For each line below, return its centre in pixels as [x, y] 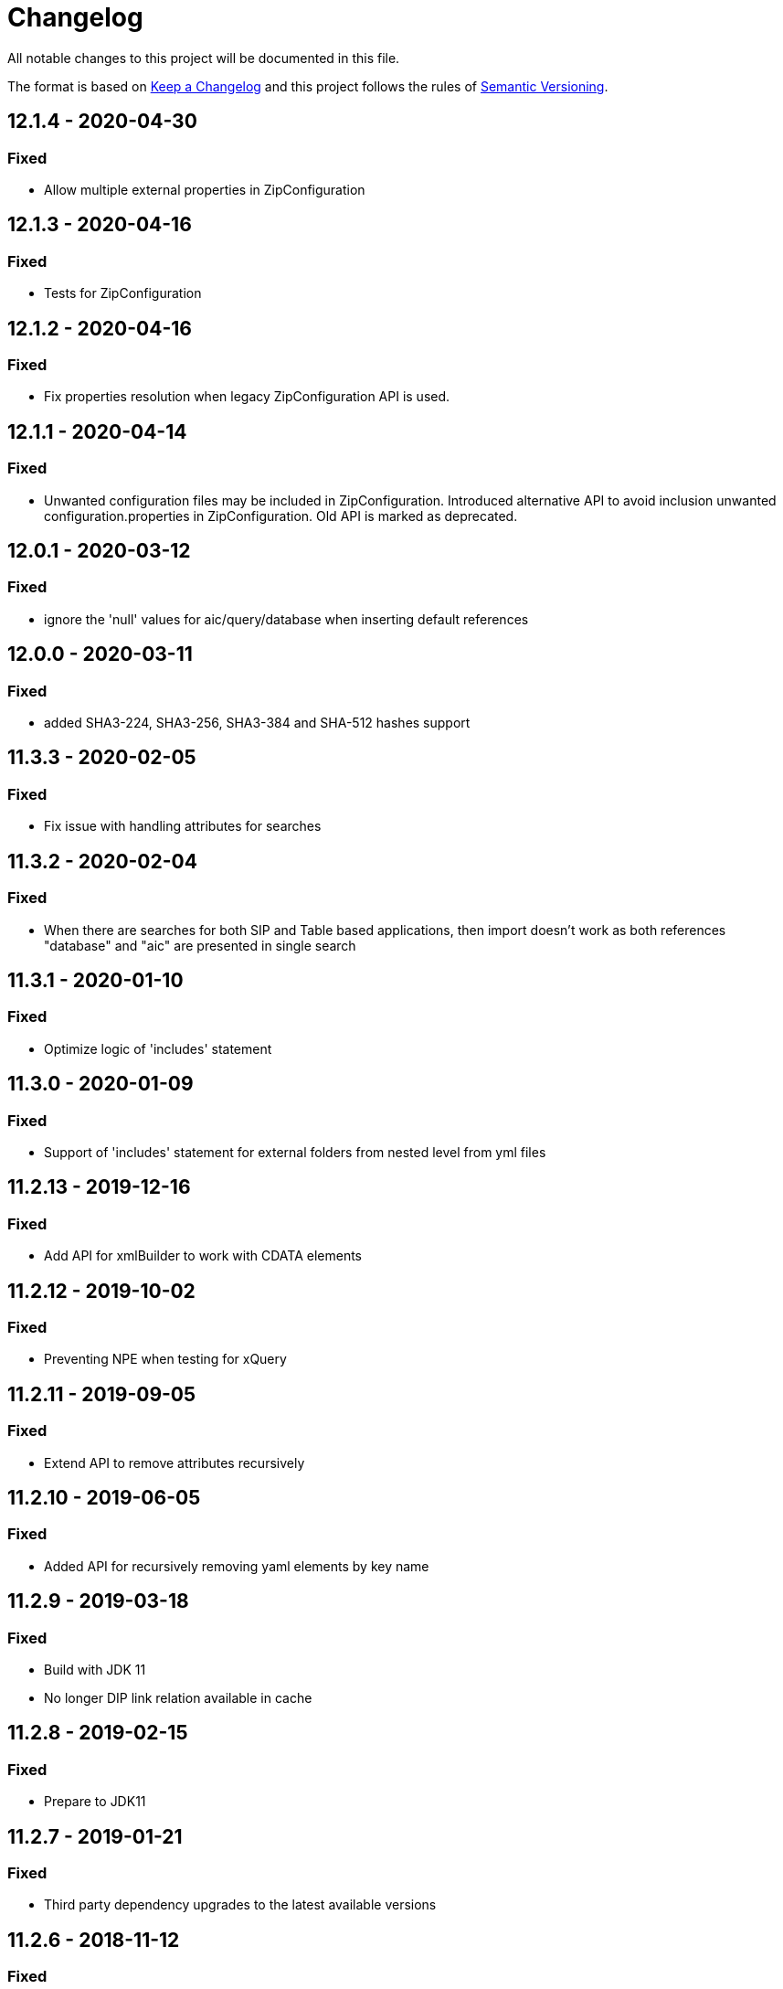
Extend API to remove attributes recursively [175, 1462]
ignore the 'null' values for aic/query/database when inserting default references [286, 619]
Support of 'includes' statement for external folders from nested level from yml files [295, 1152]
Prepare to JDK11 [95, 1802]
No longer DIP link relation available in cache [178, 1698]
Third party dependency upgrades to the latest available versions [240, 1905]
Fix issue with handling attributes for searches [183, 826]
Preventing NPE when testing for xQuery [165, 1359]
